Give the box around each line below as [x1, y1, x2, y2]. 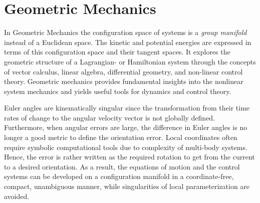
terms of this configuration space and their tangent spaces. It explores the [4, 46, 230, 57]
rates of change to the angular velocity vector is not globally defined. [4, 112, 215, 122]
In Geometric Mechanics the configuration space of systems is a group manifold [4, 27, 247, 37]
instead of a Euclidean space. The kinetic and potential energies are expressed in [4, 36, 251, 47]
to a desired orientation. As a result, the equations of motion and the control [4, 161, 240, 171]
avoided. [4, 190, 30, 201]
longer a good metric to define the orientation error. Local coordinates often [4, 132, 237, 142]
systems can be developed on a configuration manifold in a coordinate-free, [4, 171, 234, 181]
